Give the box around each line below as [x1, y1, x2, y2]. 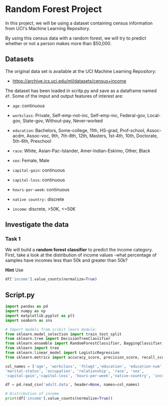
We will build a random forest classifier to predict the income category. [5, 247, 153, 253]
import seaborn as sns [5, 318, 52, 323]
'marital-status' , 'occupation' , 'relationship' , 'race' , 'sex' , [5, 368, 144, 373]
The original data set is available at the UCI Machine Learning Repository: [5, 68, 156, 74]
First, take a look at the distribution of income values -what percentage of [5, 252, 157, 258]
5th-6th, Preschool [12, 138, 51, 144]
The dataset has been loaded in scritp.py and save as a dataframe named [5, 88, 157, 94]
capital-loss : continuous [12, 177, 65, 183]
